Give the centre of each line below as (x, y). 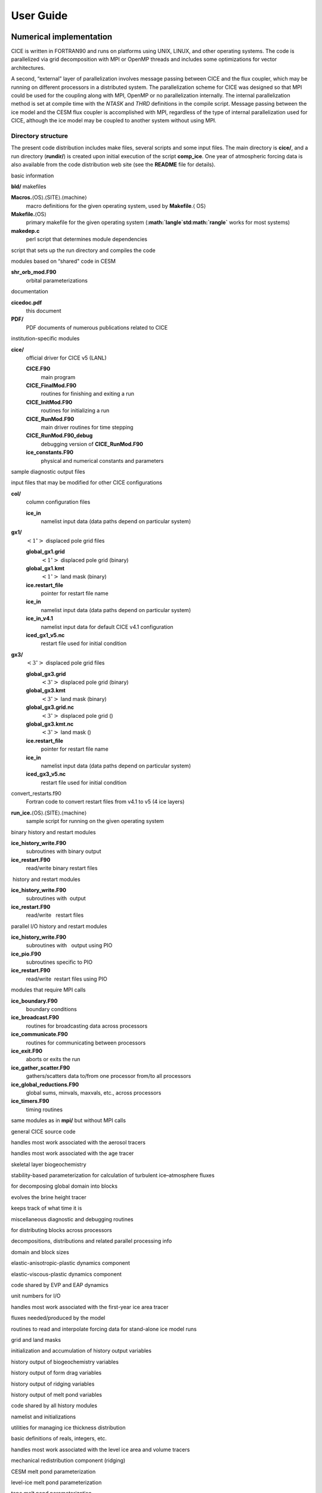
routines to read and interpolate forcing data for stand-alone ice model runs (104, 1329)
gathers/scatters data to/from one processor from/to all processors (109, 1076)
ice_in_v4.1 (40, 619)
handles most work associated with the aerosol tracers (78, 1142)
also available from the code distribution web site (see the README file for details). (113, 165)
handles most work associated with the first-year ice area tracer (90, 1307)
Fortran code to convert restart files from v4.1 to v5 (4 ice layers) (105, 802)
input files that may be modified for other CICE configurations (86, 483)
